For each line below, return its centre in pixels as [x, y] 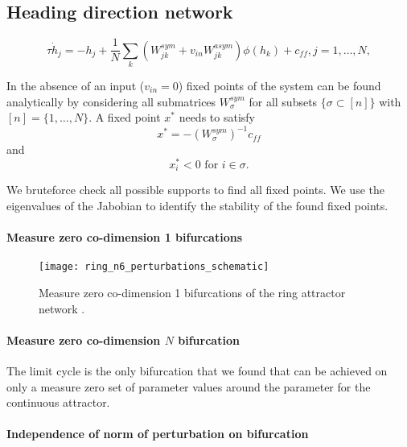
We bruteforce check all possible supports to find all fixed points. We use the [195, 190]
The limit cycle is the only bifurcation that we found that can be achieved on [197, 371]
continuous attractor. [58, 402]
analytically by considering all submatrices [111, 101]
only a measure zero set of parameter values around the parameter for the [189, 386]
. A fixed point [125, 117]
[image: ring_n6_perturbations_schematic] [154, 267]
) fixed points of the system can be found [280, 85]
